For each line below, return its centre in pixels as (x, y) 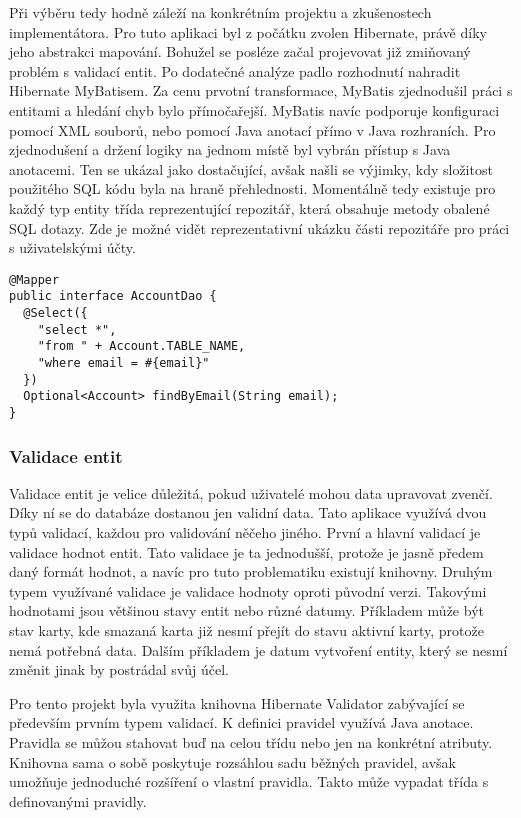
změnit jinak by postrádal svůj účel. (119, 669)
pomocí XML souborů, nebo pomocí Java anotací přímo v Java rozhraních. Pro (252, 129)
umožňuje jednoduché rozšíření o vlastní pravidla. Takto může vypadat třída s (249, 781)
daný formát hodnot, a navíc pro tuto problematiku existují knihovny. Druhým (251, 571)
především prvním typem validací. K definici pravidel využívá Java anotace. (241, 722)
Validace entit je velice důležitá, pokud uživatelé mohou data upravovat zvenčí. (251, 492)
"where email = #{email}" (123, 363)
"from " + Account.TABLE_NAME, (141, 346)
